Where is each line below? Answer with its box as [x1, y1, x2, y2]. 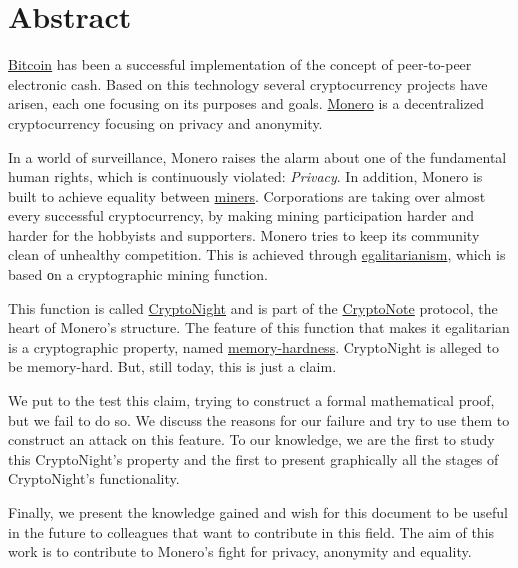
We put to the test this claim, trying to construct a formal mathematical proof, [8, 390, 495, 411]
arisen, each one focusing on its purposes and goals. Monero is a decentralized [8, 93, 484, 114]
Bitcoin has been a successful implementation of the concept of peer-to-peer [8, 54, 472, 75]
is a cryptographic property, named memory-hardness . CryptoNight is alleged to [8, 336, 499, 357]
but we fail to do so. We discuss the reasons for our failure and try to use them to [8, 409, 510, 430]
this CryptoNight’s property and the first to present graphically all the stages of [8, 448, 499, 469]
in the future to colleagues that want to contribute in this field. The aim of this [8, 521, 495, 542]
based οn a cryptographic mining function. [8, 264, 268, 285]
